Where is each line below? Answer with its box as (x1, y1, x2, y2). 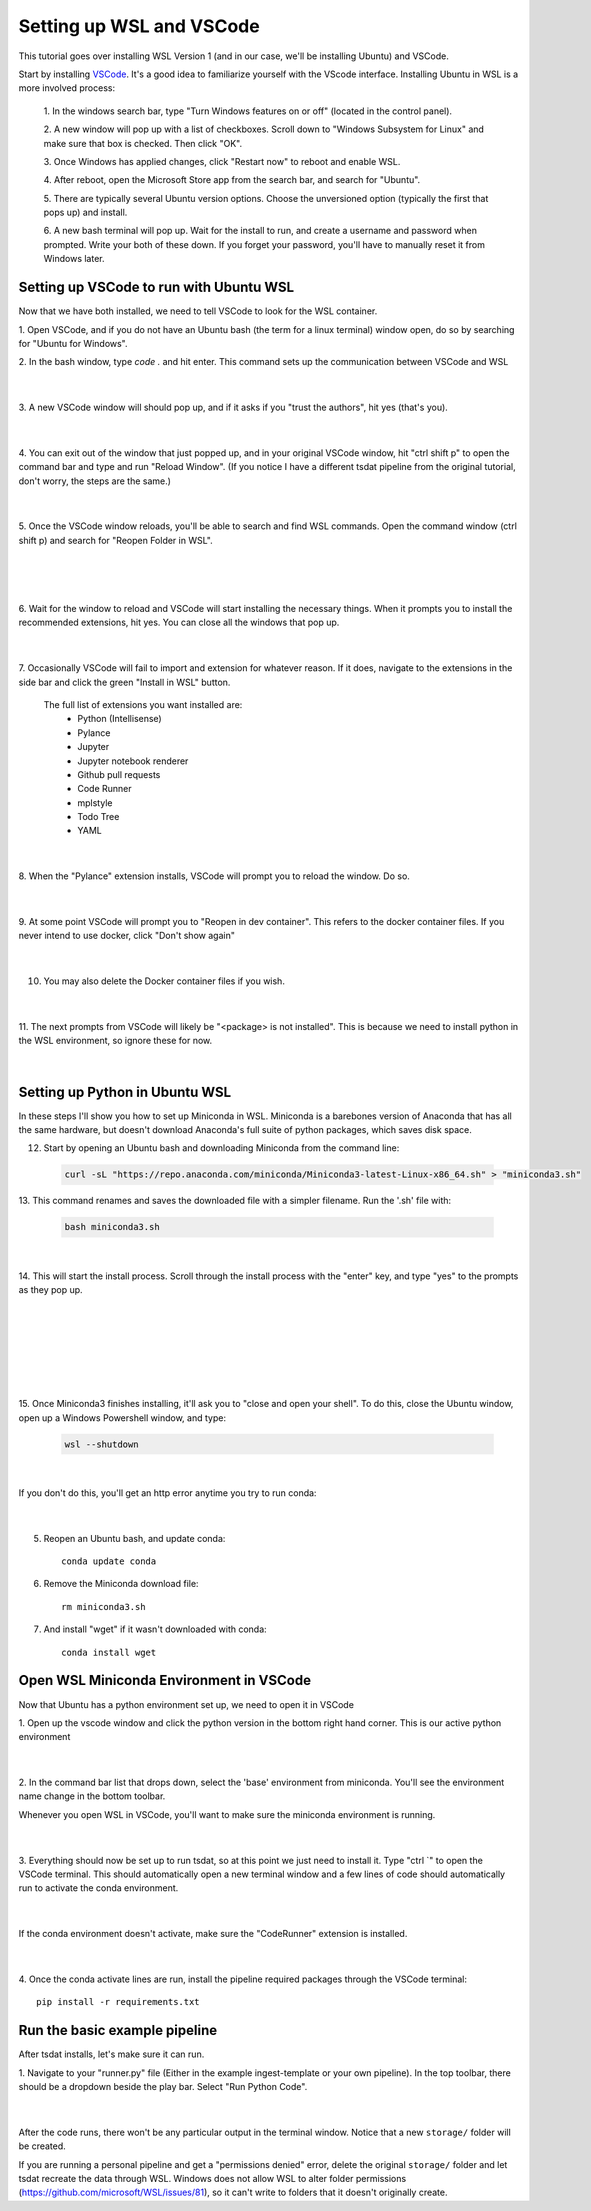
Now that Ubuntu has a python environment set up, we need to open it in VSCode (18, 1698, 355, 1710)
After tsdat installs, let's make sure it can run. (18, 2048, 205, 2060)
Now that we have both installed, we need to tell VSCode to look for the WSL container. (18, 305, 378, 317)
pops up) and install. (43, 206, 128, 219)
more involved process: (18, 82, 115, 94)
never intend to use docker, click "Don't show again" (18, 930, 235, 942)
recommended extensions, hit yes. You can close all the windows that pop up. (18, 616, 340, 629)
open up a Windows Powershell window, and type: (18, 1411, 227, 1424)
